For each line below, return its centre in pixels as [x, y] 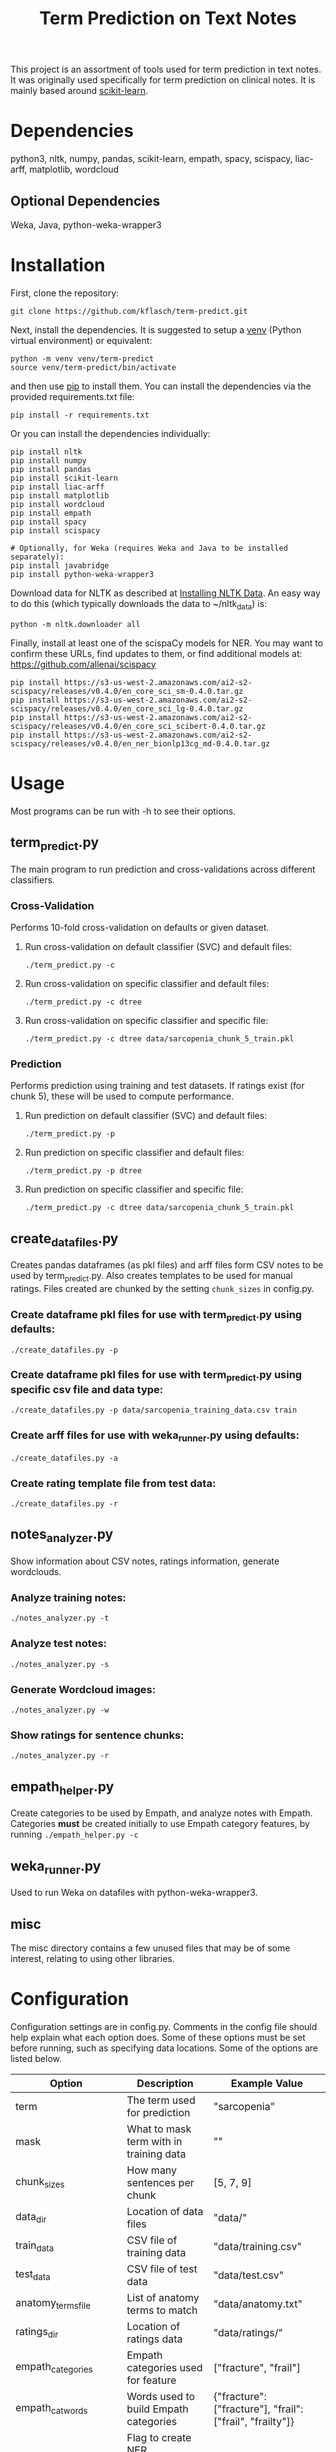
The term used [161, 2100]
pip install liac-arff [57, 487]
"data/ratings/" [248, 2332]
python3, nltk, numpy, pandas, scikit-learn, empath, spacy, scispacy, [151, 159]
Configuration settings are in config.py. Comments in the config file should [164, 2026]
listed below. [36, 2058]
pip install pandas [51, 469]
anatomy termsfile [53, 2304]
